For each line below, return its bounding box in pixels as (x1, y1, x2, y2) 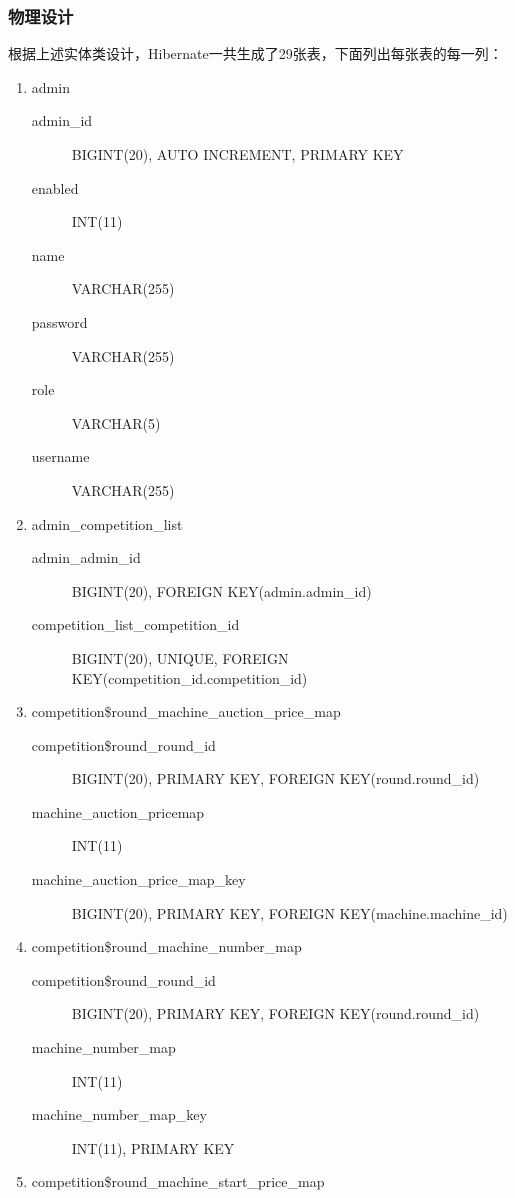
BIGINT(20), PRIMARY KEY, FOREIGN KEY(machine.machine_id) (71, 902, 508, 923)
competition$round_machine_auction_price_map (31, 701, 341, 722)
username (31, 446, 90, 467)
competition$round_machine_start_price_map (31, 1171, 325, 1192)
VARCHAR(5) (71, 412, 161, 433)
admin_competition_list (31, 513, 183, 534)
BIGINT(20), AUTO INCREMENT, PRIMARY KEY (71, 144, 404, 164)
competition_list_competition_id (31, 614, 240, 635)
